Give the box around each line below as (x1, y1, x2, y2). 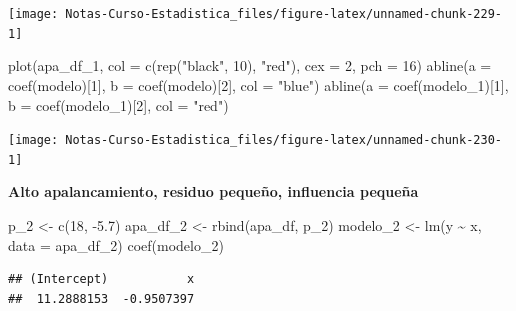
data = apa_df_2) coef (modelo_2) (8, 234, 224, 255)
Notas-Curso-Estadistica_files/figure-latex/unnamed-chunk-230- (65, 133, 502, 148)
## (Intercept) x (8, 272, 195, 287)
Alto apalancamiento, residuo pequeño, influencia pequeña (8, 181, 419, 202)
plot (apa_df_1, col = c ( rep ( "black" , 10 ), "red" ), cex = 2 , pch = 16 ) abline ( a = (8, 55, 492, 76)
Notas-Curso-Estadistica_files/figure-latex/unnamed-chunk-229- (65, 7, 502, 21)
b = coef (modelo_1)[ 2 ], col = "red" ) (8, 94, 229, 115)
